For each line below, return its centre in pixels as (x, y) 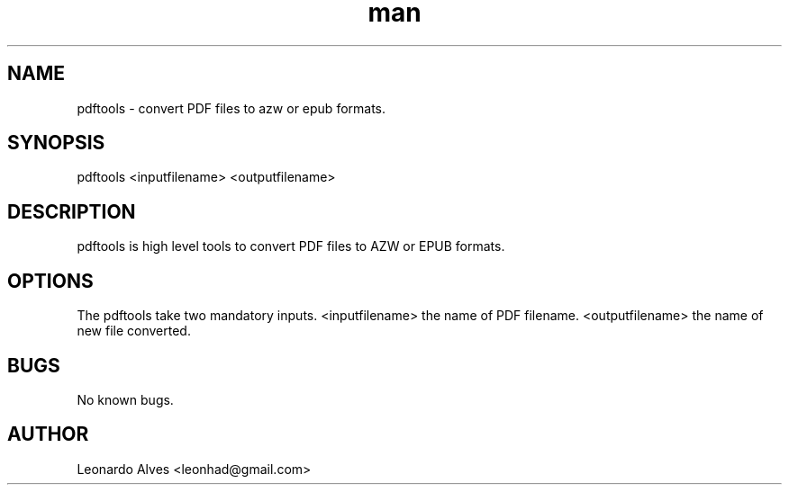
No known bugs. (125, 399)
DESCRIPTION (72, 211)
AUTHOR (48, 434)
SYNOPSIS (56, 143)
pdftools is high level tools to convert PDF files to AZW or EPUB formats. (291, 246)
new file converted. (134, 331)
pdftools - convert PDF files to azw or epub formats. (231, 108)
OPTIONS (50, 281)
